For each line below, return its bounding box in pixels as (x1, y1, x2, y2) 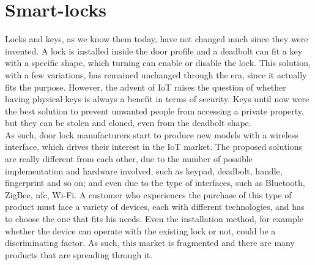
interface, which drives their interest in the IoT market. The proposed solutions (5, 140, 302, 153)
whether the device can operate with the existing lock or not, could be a (5, 224, 276, 237)
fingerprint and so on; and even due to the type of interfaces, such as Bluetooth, (5, 176, 305, 189)
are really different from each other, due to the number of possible (5, 152, 253, 165)
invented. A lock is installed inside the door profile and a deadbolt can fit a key (5, 44, 303, 57)
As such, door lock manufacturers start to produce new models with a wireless (5, 128, 298, 141)
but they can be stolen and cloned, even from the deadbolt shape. (5, 116, 251, 129)
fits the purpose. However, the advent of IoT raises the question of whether (5, 80, 286, 93)
